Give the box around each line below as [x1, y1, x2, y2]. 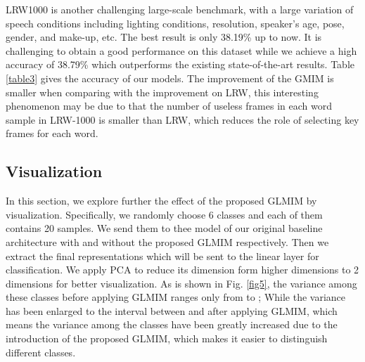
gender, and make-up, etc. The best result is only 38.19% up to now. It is [6, 30, 322, 44]
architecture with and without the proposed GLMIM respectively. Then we [6, 234, 329, 249]
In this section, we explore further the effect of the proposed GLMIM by [6, 193, 317, 208]
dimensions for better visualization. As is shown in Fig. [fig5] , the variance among [6, 276, 357, 290]
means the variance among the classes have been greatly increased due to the [6, 317, 338, 332]
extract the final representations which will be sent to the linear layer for [6, 248, 319, 263]
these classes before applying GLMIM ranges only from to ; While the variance [6, 290, 346, 304]
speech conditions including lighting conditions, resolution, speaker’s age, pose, [6, 15, 345, 30]
